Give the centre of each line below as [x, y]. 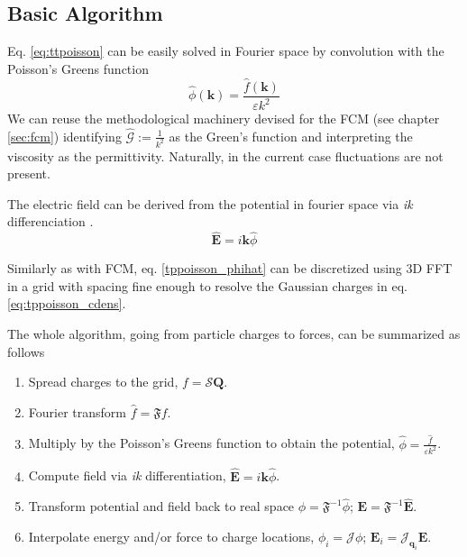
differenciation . [50, 221]
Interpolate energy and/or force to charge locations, [171, 537]
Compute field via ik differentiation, [127, 475]
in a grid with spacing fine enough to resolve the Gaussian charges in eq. [207, 285]
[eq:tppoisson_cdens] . [67, 303]
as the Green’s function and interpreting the [291, 136]
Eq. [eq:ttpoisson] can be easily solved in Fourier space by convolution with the [226, 51]
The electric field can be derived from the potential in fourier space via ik [210, 203]
